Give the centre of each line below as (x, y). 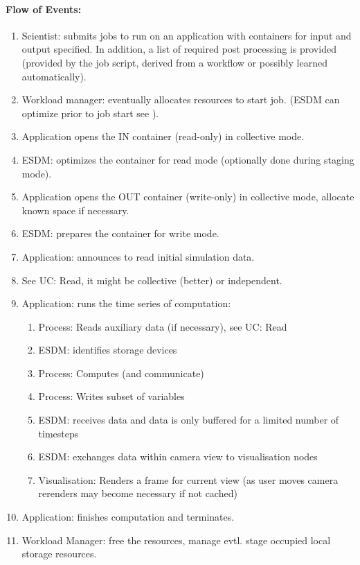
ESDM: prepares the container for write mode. (120, 233)
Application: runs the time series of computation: (126, 303)
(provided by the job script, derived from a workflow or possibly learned (174, 62)
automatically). (54, 76)
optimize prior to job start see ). (90, 113)
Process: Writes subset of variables (111, 396)
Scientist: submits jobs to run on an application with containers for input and (187, 35)
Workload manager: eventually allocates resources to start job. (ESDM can (181, 99)
